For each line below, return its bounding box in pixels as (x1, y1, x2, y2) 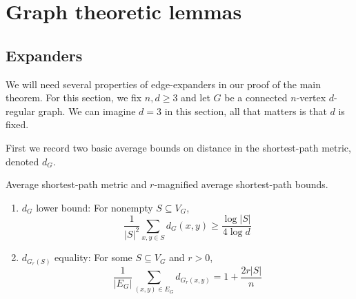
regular (6, 103, 35, 118)
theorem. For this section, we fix (6, 90, 142, 105)
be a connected (224, 90, 288, 105)
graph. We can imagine (38, 103, 136, 118)
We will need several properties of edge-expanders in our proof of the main (6, 76, 322, 91)
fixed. (6, 117, 29, 132)
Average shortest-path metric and (6, 177, 147, 192)
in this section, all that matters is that (164, 103, 327, 118)
